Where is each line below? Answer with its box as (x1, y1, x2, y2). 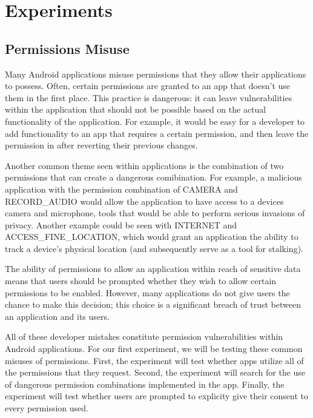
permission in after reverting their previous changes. (5, 139, 198, 151)
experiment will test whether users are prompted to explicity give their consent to (5, 390, 309, 402)
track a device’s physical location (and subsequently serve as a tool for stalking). (5, 242, 303, 254)
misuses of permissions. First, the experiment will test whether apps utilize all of (5, 354, 304, 367)
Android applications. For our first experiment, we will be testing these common (5, 342, 303, 355)
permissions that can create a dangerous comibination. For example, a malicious (5, 171, 302, 184)
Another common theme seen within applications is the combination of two (5, 159, 284, 171)
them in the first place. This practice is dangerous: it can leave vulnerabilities (5, 91, 292, 104)
